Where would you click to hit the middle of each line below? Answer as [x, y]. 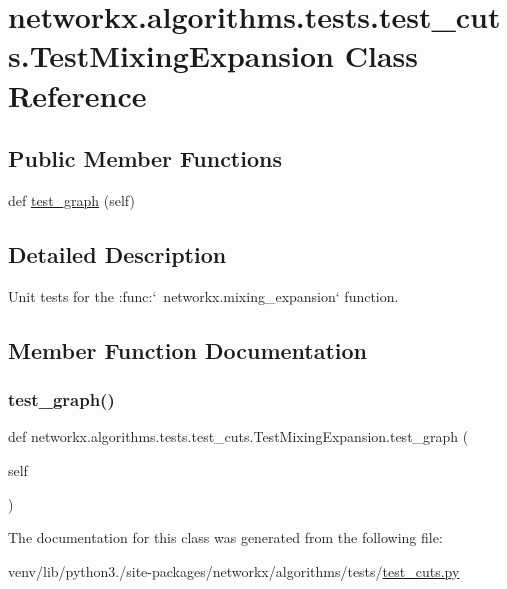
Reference [77, 94]
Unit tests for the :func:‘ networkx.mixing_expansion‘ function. [203, 295]
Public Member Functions [145, 158]
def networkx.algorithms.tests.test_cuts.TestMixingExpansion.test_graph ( [238, 436]
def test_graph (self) [71, 199]
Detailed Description [117, 253]
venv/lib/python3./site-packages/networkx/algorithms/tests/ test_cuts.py [234, 570]
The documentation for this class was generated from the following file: [225, 537]
